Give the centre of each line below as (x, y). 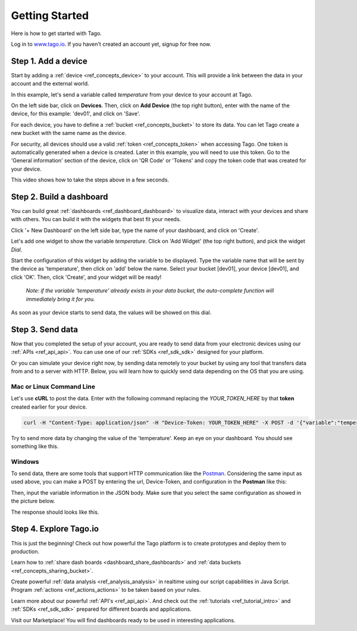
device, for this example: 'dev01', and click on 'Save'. (76, 114)
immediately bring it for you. (60, 299)
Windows (25, 462)
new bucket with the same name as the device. (69, 133)
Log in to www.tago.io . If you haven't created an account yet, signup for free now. (111, 44)
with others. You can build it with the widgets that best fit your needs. (96, 219)
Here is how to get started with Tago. (57, 33)
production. (25, 551)
